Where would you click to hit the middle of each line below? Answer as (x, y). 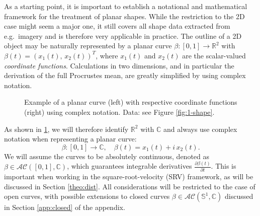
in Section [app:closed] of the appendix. (65, 207)
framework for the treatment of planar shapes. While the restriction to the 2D (124, 16)
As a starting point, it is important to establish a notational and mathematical (126, 6)
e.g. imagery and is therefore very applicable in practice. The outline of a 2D (123, 35)
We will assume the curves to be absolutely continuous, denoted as (107, 156)
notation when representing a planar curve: (70, 139)
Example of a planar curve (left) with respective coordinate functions (131, 102)
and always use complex (200, 129)
